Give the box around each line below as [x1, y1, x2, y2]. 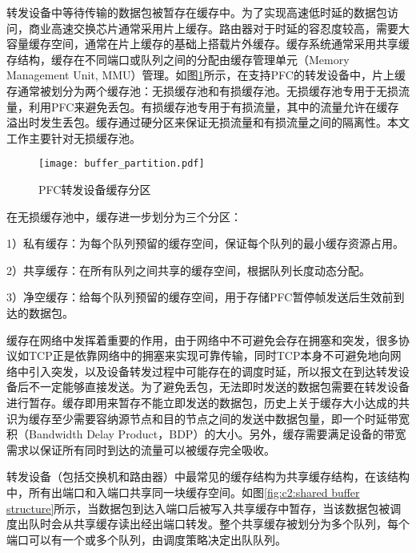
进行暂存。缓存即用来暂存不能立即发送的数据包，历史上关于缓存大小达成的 [6, 394, 398, 410]
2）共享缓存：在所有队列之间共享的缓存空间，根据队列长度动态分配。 [6, 261, 370, 278]
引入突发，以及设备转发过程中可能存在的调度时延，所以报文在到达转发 [28, 362, 398, 379]
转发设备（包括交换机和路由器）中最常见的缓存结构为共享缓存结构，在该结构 [6, 468, 410, 485]
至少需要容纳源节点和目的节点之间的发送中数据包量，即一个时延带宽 [50, 410, 410, 426]
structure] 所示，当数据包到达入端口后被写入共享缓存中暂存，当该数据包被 [6, 499, 390, 516]
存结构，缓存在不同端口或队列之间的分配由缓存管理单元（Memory [6, 50, 350, 67]
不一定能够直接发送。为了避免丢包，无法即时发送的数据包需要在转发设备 [28, 378, 410, 395]
